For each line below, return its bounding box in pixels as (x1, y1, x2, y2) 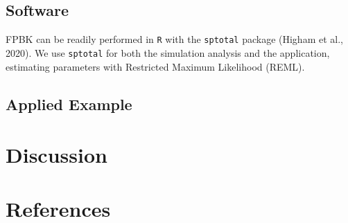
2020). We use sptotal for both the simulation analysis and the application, (6, 45, 330, 60)
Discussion (6, 141, 107, 169)
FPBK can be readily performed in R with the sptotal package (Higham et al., (6, 32, 343, 46)
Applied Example (6, 93, 132, 114)
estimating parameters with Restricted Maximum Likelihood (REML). (6, 59, 305, 73)
